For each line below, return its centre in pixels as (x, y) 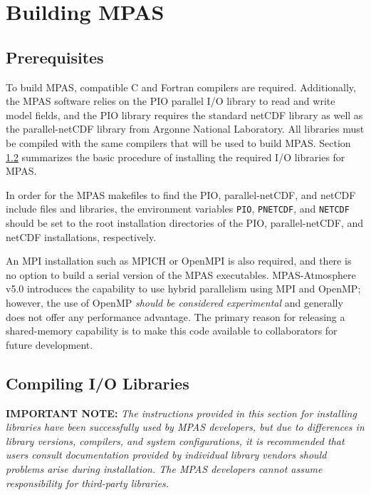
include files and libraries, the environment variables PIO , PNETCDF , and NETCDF (178, 209)
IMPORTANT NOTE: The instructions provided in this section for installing (181, 413)
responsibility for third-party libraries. (88, 483)
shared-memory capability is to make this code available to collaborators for (172, 331)
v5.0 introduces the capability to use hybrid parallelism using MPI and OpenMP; (183, 289)
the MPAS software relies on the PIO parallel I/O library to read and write (171, 101)
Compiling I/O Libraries (98, 383)
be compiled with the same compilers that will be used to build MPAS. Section (178, 142)
